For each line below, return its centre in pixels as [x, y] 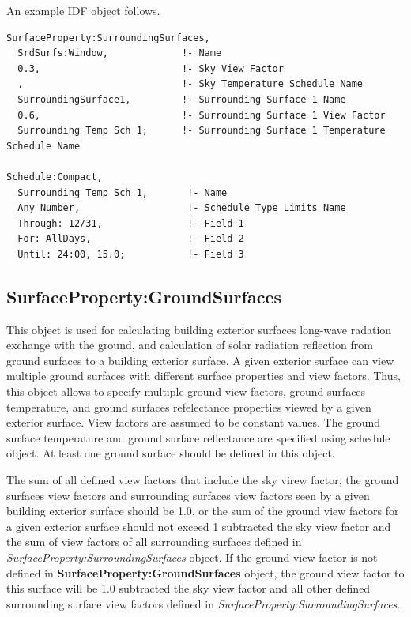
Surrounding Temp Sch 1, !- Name [123, 192]
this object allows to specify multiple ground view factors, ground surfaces [186, 391]
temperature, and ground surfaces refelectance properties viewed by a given [189, 406]
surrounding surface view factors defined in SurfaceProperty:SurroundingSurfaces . [204, 603]
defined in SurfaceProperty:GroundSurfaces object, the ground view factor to [205, 572]
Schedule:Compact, [55, 177]
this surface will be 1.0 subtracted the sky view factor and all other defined [189, 588]
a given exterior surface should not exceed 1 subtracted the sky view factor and [199, 526]
